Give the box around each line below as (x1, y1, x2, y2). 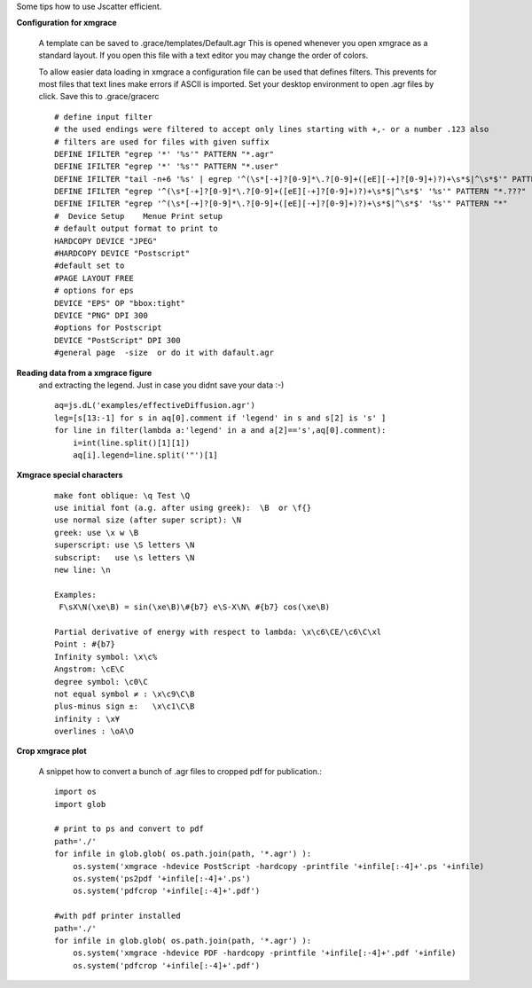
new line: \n (54, 565, 111, 576)
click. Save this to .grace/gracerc (38, 91, 160, 102)
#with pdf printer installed (54, 911, 181, 921)
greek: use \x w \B (54, 528, 139, 537)
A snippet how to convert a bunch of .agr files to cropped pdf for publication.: (38, 765, 323, 776)
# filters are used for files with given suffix (54, 137, 270, 146)
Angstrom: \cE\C (54, 664, 125, 674)
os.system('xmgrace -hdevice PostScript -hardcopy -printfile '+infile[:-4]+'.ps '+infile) (72, 861, 485, 871)
